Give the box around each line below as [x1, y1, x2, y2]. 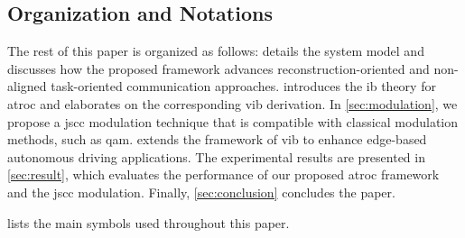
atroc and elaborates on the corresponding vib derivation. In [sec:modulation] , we [7, 94, 458, 113]
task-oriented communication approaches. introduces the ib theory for [51, 77, 436, 96]
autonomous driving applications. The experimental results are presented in [7, 147, 425, 166]
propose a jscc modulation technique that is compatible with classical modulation [7, 112, 459, 131]
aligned [7, 77, 47, 96]
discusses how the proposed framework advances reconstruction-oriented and [7, 59, 430, 78]
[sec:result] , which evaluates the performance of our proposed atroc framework [7, 165, 440, 184]
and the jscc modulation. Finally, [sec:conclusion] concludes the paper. [7, 182, 395, 201]
